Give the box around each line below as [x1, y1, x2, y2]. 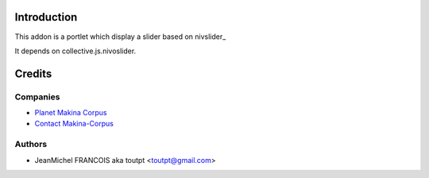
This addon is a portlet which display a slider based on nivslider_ [14, 32, 226, 41]
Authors [14, 139, 48, 150]
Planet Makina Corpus [34, 108, 107, 118]
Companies [14, 91, 60, 103]
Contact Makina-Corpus [34, 119, 114, 129]
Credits [14, 67, 52, 80]
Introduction [14, 10, 78, 24]
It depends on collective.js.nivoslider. [14, 46, 137, 56]
